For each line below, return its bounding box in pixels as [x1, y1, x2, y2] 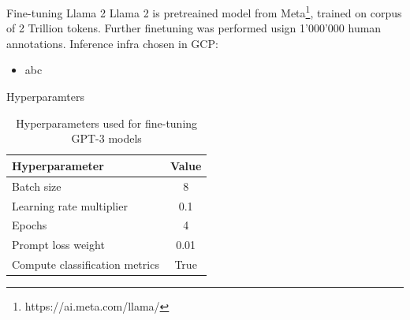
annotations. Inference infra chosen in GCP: [6, 35, 218, 51]
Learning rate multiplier [12, 197, 128, 214]
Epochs [12, 217, 47, 233]
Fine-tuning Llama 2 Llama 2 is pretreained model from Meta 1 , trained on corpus [6, 2, 402, 20]
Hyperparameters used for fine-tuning [16, 114, 198, 131]
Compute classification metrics [12, 256, 159, 273]
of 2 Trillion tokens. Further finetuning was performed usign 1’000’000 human [6, 20, 382, 36]
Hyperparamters [6, 88, 84, 105]
